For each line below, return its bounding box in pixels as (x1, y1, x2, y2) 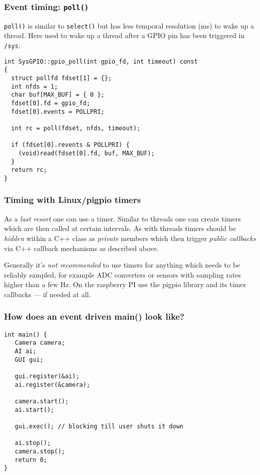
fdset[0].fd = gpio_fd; (11, 99, 90, 107)
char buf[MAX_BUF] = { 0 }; (11, 91, 105, 99)
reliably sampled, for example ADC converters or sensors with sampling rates (4, 269, 241, 280)
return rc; (11, 166, 47, 174)
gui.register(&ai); (15, 373, 80, 380)
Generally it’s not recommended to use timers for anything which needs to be (4, 260, 240, 270)
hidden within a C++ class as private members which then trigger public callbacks (4, 232, 256, 243)
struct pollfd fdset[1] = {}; (11, 75, 112, 82)
